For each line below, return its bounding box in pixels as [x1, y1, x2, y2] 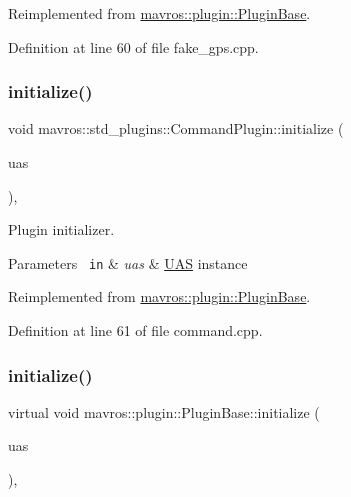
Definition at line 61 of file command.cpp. [8, 320, 263, 341]
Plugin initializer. [8, 219, 115, 240]
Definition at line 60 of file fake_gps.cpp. [8, 36, 259, 57]
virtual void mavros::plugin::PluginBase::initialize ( [8, 401, 320, 422]
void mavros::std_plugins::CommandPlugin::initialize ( [8, 118, 344, 139]
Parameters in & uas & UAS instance [8, 252, 248, 273]
